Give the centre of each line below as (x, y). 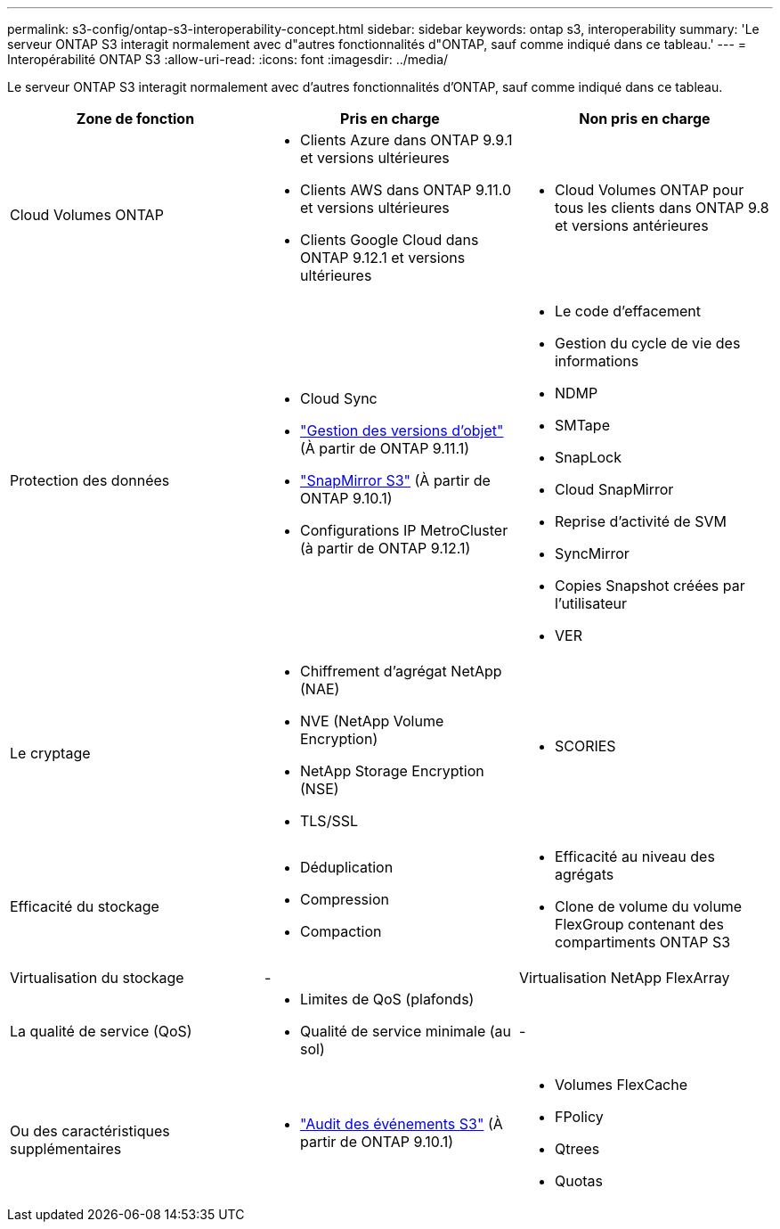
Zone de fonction (135, 119)
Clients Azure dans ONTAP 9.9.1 (406, 140)
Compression (344, 899)
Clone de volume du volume (648, 906)
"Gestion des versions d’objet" (402, 430)
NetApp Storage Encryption (392, 771)
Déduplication (346, 867)
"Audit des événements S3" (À (401, 1124)
